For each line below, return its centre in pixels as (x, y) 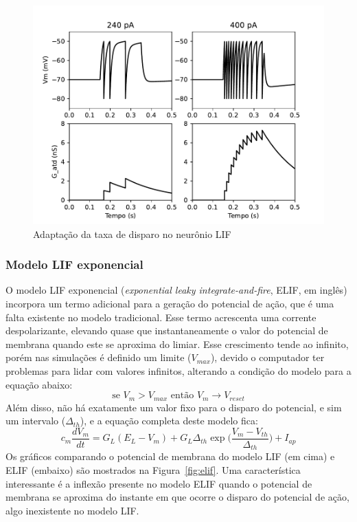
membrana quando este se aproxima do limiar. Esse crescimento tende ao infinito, (177, 344)
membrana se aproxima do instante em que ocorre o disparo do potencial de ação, (177, 497)
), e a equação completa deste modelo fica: (169, 421)
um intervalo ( (36, 421)
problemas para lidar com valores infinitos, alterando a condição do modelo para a (178, 370)
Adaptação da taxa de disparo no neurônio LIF (132, 233)
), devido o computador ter (267, 357)
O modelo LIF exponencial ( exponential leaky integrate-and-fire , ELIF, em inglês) (176, 290)
